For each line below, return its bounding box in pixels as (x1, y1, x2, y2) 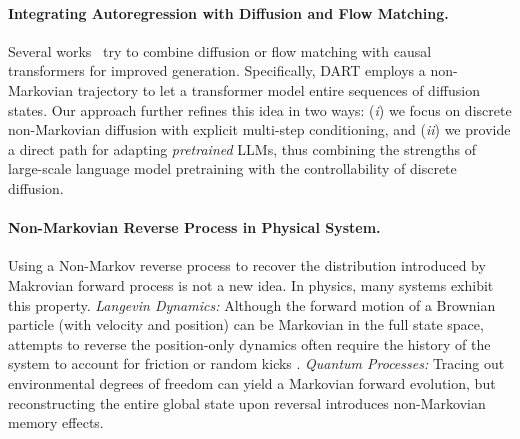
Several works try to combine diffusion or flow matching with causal (8, 40, 432, 61)
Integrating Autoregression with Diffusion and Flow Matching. (8, 2, 449, 23)
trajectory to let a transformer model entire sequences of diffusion (77, 79, 480, 100)
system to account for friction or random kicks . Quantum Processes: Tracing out (8, 353, 505, 374)
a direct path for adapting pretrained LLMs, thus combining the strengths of (8, 138, 477, 159)
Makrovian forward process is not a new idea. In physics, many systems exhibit (8, 274, 494, 295)
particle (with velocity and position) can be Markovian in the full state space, (8, 314, 484, 335)
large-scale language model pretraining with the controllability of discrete (8, 158, 457, 179)
